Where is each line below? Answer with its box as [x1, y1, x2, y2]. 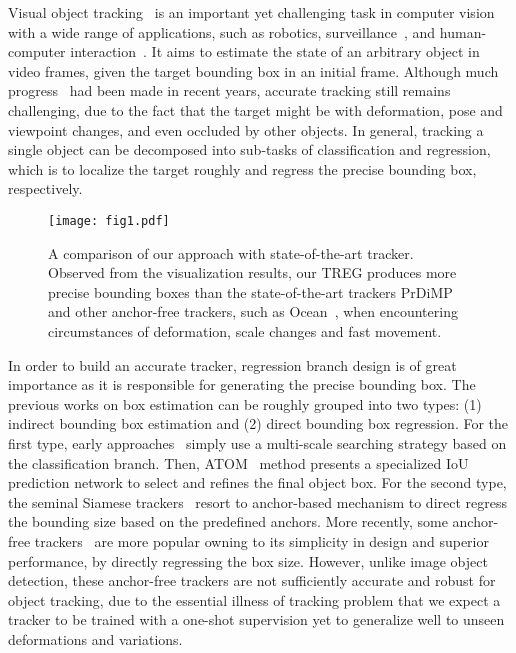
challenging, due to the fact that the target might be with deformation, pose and [8, 99, 503, 120]
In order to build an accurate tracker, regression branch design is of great [8, 354, 457, 375]
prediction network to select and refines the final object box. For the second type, [8, 472, 507, 493]
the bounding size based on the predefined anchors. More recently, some [8, 511, 448, 532]
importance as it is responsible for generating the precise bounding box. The [8, 374, 476, 395]
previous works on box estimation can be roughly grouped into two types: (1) [8, 393, 482, 414]
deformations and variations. [8, 628, 183, 649]
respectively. [8, 178, 83, 199]
